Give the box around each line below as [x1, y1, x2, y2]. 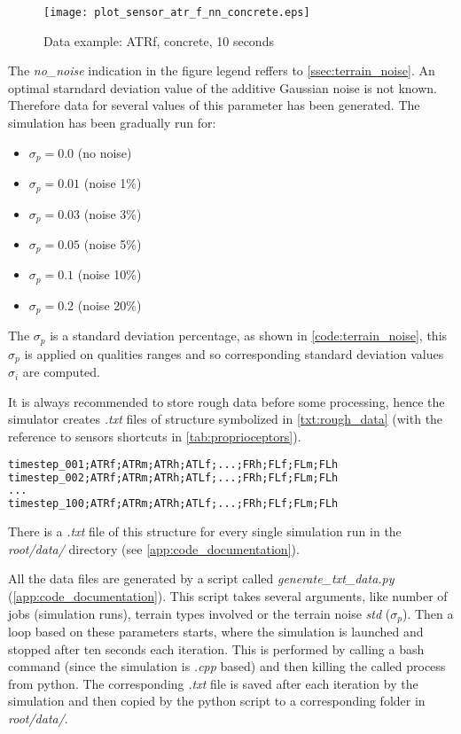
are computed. [22, 363, 100, 381]
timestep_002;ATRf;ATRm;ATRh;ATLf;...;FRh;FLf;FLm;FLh [8, 471, 339, 484]
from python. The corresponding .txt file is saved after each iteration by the [8, 674, 418, 692]
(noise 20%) [77, 295, 142, 314]
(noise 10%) [77, 265, 142, 284]
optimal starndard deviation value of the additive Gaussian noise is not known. [8, 78, 437, 97]
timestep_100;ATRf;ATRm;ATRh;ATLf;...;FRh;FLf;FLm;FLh [8, 497, 339, 511]
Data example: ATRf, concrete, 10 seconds [43, 31, 274, 50]
